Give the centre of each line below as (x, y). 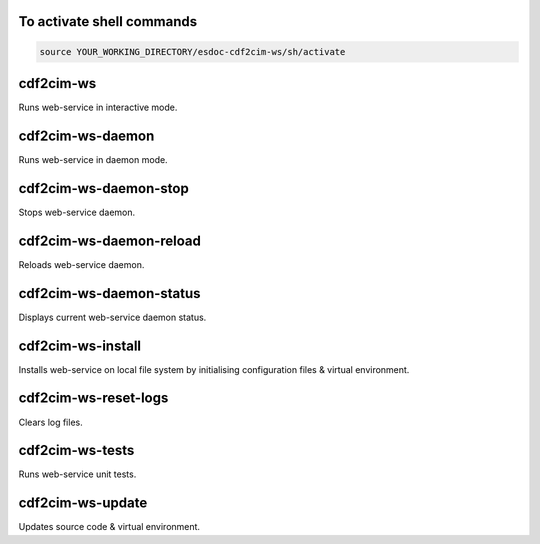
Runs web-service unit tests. (77, 474)
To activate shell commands (108, 21)
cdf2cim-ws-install (80, 345)
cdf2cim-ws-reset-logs (93, 398)
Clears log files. (51, 422)
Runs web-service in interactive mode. (98, 107)
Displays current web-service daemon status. (112, 317)
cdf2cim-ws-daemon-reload (110, 240)
